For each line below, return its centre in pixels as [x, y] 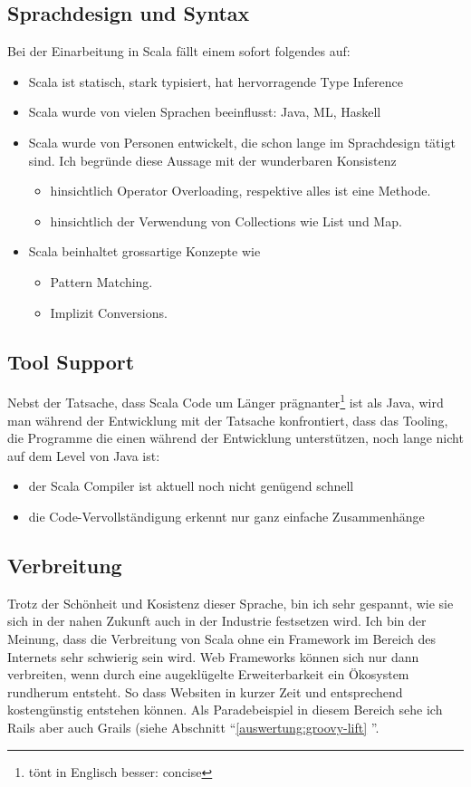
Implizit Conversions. [109, 312]
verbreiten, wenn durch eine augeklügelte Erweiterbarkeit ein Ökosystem [208, 674]
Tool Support [71, 361]
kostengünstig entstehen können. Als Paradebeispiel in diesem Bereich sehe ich [225, 710]
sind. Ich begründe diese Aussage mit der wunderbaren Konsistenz [212, 160]
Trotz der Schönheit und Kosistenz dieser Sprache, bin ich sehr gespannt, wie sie [231, 603]
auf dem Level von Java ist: [84, 455]
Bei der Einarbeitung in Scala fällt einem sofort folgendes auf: [179, 51]
